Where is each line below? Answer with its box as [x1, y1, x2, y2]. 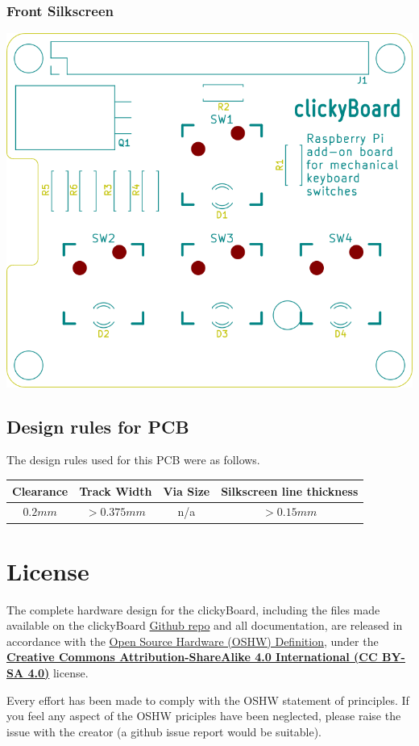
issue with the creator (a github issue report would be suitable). [6, 723, 322, 740]
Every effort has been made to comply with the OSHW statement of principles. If [6, 691, 409, 708]
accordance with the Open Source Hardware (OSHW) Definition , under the [6, 632, 379, 649]
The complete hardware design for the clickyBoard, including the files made [6, 601, 380, 618]
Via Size [163, 482, 210, 499]
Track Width [79, 482, 152, 499]
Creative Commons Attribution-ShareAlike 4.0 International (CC [6, 648, 378, 665]
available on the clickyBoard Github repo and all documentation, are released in [6, 617, 403, 634]
